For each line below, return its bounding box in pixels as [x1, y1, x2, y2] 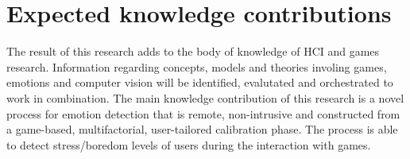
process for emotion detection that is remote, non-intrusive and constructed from [6, 105, 400, 122]
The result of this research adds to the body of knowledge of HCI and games [6, 43, 380, 60]
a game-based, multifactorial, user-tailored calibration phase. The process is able [6, 121, 398, 138]
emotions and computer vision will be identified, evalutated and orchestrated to [6, 74, 393, 91]
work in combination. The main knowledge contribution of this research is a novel [6, 89, 404, 106]
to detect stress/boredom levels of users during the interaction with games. [6, 136, 371, 153]
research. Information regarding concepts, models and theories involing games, [6, 58, 387, 75]
